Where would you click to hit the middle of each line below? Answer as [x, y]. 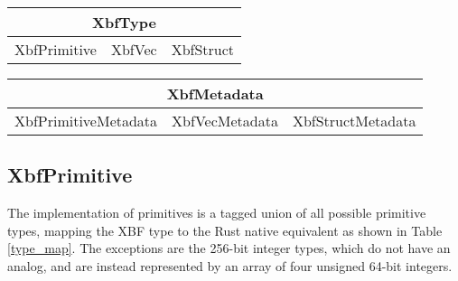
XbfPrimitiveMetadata [86, 121]
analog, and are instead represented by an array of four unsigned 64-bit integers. [230, 265]
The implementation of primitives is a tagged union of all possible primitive [217, 213]
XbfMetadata [215, 94]
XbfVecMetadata [225, 121]
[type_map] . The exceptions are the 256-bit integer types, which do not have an [229, 248]
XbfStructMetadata [354, 121]
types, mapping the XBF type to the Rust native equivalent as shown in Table [225, 230]
